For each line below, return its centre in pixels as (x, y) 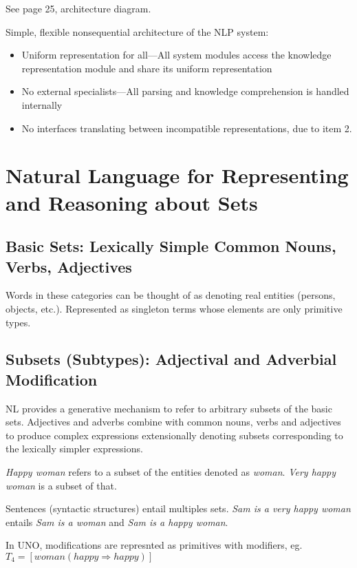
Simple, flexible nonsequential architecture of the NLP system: (137, 31)
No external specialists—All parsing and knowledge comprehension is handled (185, 91)
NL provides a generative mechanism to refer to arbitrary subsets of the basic (169, 408)
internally (42, 104)
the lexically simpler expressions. (74, 449)
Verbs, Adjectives (69, 266)
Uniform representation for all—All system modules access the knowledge (176, 55)
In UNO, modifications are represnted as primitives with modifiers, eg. (154, 545)
